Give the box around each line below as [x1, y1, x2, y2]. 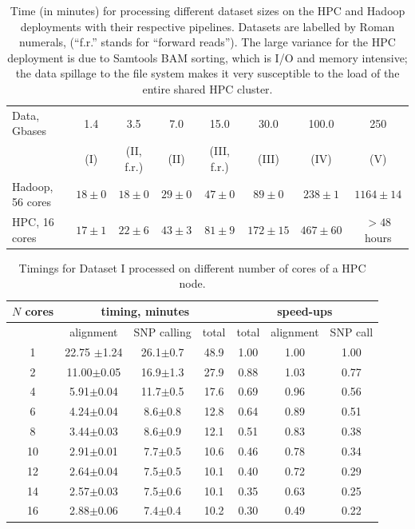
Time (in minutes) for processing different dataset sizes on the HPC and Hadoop [10, 2, 405, 18]
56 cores [12, 193, 52, 210]
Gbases [12, 122, 47, 139]
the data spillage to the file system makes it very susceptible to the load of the [15, 65, 400, 82]
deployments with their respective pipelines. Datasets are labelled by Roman [20, 18, 395, 34]
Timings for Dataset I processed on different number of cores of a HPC [18, 259, 366, 276]
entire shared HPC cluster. [142, 80, 273, 97]
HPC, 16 [12, 213, 54, 230]
